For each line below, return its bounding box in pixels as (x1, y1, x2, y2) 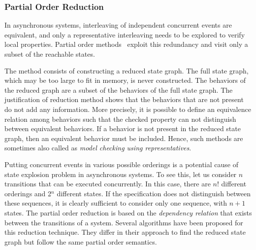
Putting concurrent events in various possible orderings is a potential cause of (4, 159, 238, 169)
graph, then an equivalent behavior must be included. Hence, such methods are (4, 133, 243, 143)
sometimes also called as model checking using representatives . (4, 143, 192, 153)
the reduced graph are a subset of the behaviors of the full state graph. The (4, 84, 233, 95)
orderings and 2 (4, 188, 52, 198)
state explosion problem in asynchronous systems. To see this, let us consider (4, 169, 237, 179)
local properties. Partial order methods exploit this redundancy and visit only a (4, 39, 248, 49)
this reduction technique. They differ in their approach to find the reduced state (4, 227, 246, 237)
